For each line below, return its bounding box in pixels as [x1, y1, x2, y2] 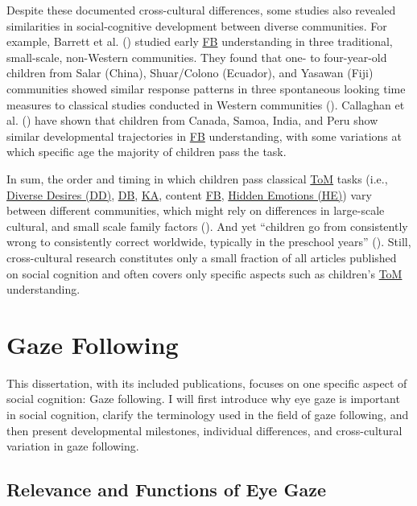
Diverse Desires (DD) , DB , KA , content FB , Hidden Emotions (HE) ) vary [6, 186, 372, 203]
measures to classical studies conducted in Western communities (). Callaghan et [6, 96, 405, 113]
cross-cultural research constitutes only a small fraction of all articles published [6, 249, 397, 265]
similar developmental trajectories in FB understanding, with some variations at [6, 127, 402, 144]
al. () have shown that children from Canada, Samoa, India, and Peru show [6, 112, 378, 129]
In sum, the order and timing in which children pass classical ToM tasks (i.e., [6, 170, 388, 187]
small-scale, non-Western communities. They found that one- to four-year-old [6, 48, 387, 65]
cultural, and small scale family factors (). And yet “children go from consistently [6, 217, 408, 234]
